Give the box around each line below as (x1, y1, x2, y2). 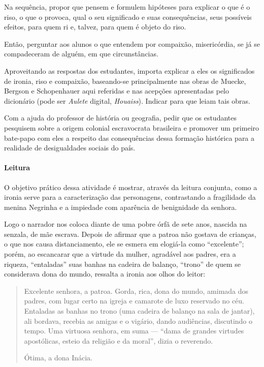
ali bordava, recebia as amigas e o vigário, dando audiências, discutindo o (24, 315, 253, 326)
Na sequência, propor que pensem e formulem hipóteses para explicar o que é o (4, 2, 250, 12)
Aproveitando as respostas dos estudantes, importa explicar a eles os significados (4, 65, 255, 76)
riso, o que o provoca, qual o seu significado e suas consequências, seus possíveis (4, 11, 252, 22)
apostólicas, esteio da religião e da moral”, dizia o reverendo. (24, 335, 213, 346)
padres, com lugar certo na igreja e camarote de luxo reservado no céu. (24, 295, 245, 306)
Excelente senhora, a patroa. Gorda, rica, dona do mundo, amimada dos (24, 285, 249, 296)
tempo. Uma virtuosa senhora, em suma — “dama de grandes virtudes (24, 325, 244, 336)
